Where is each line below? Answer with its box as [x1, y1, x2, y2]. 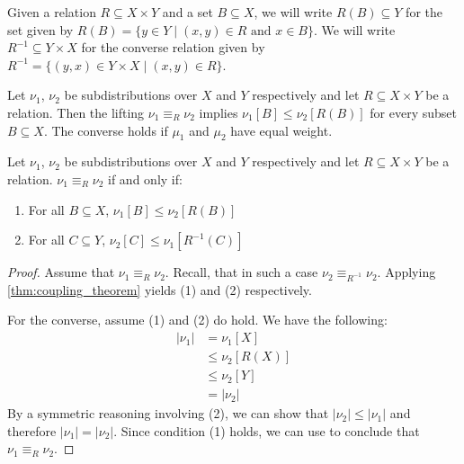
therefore [7, 421, 57, 440]
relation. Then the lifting [7, 103, 145, 121]
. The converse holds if [43, 120, 168, 139]
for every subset [370, 103, 457, 121]
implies [199, 103, 238, 121]
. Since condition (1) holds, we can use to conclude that [113, 421, 420, 440]
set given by [7, 20, 74, 39]
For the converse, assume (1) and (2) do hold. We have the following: [7, 310, 388, 329]
